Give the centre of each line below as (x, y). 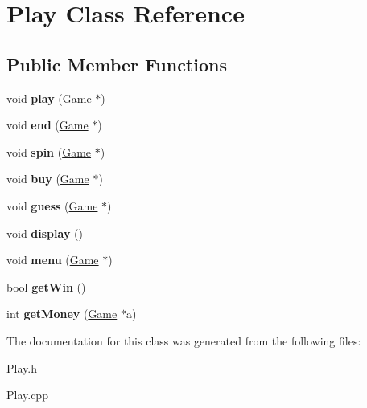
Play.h (22, 367)
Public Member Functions (117, 64)
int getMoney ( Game (62, 314)
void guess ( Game (52, 205)
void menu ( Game (53, 260)
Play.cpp (27, 395)
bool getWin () (46, 286)
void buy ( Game (48, 179)
